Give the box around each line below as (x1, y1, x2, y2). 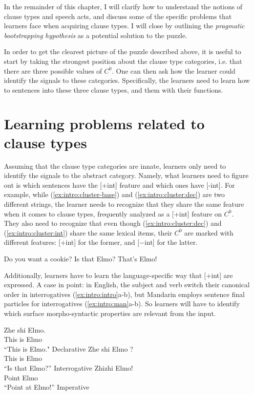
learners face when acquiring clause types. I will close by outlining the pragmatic (4, 20, 245, 31)
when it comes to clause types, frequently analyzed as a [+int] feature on (4, 208, 222, 218)
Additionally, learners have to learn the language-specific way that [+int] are (4, 270, 233, 280)
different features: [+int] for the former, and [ (4, 237, 140, 247)
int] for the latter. (145, 237, 198, 247)
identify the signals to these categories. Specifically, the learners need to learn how (4, 75, 250, 85)
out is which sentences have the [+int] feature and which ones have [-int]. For (4, 179, 235, 190)
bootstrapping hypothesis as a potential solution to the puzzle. (4, 30, 187, 40)
